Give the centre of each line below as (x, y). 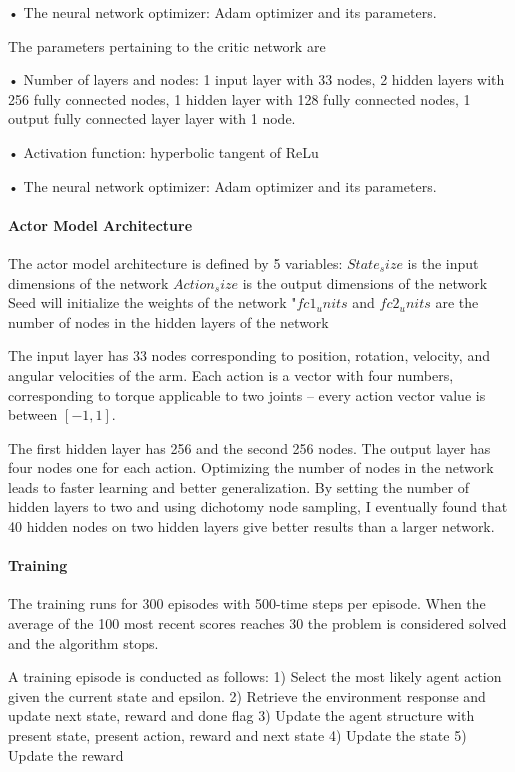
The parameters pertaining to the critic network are (167, 45)
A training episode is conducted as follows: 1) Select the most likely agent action (255, 676)
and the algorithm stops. (83, 642)
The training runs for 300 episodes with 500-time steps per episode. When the (247, 603)
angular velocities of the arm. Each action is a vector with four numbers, (231, 374)
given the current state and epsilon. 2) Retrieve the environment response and (247, 695)
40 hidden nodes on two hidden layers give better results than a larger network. (251, 526)
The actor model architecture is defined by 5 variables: (175, 262)
